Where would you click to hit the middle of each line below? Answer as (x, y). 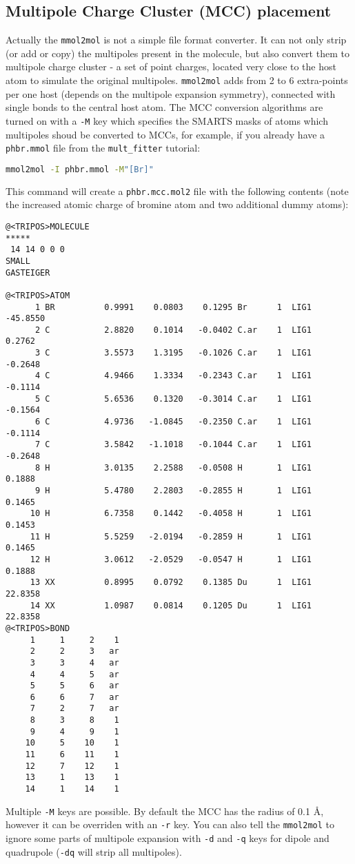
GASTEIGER (28, 272)
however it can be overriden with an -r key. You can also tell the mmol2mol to (170, 824)
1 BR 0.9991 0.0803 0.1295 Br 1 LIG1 (173, 307)
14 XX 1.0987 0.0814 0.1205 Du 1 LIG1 (171, 605)
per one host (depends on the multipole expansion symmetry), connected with (171, 93)
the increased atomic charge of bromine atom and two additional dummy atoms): (177, 204)
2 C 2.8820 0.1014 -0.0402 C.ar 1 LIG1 (173, 330)
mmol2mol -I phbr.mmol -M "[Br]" (80, 169)
